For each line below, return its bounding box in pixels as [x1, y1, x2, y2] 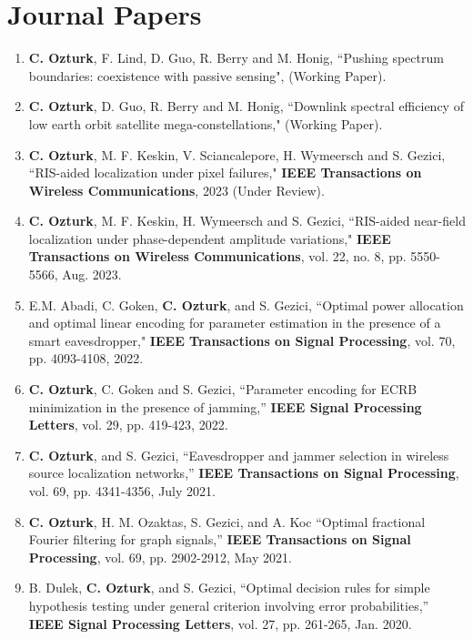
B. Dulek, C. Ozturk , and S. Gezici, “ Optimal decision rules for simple [28, 578, 430, 597]
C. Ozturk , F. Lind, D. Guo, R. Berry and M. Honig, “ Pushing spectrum [28, 48, 444, 67]
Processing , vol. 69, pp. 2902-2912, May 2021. [28, 547, 292, 566]
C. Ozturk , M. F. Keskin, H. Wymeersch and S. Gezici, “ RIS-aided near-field [28, 211, 466, 230]
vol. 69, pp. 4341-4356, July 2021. [28, 482, 216, 500]
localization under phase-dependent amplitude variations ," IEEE [28, 228, 391, 248]
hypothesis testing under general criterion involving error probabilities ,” [28, 595, 429, 614]
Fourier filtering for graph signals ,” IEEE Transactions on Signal [28, 530, 411, 549]
